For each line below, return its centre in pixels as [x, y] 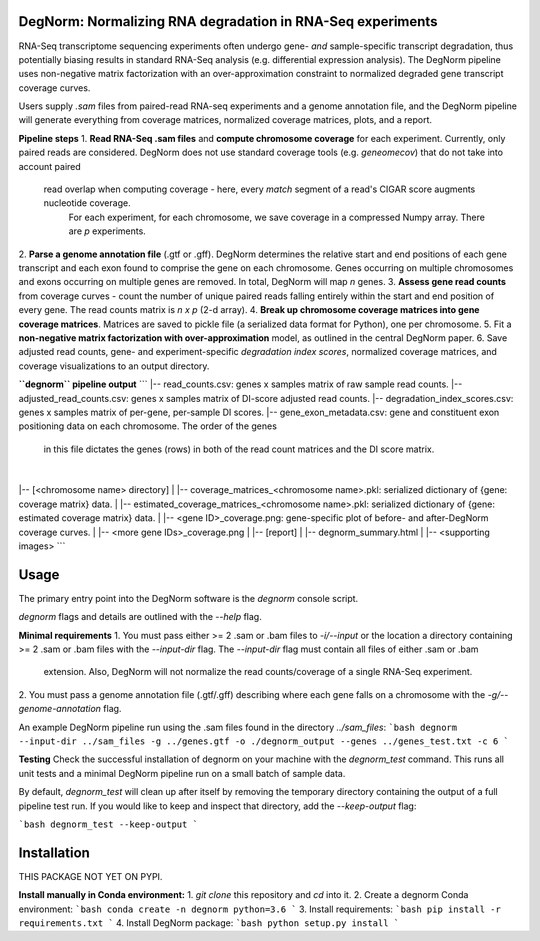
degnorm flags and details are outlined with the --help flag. [140, 617]
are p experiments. [107, 231]
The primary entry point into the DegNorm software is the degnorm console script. [188, 598]
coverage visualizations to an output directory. [114, 366]
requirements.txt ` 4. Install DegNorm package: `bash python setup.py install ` [209, 923]
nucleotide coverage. [87, 203]
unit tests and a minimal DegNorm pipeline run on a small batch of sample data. [182, 773]
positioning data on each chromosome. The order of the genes [147, 426]
